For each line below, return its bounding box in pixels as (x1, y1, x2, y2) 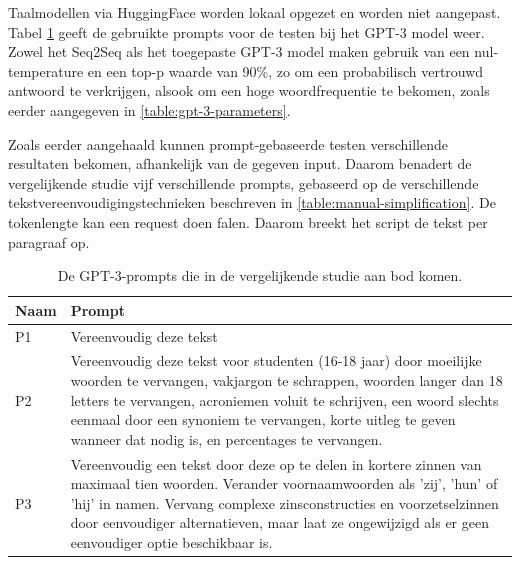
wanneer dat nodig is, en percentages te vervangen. (70, 428, 383, 449)
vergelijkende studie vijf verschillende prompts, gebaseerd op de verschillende (8, 172, 479, 193)
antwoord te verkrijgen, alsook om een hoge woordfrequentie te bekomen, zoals (8, 80, 490, 101)
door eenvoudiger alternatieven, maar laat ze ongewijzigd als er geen (70, 512, 489, 533)
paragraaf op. (8, 231, 90, 252)
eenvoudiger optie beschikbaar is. (70, 532, 273, 552)
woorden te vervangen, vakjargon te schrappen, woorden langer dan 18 (70, 370, 503, 390)
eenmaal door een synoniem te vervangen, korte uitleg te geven (70, 409, 456, 430)
